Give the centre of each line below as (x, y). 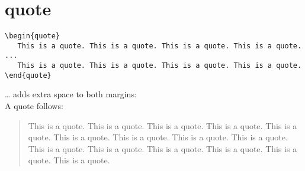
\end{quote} (28, 75)
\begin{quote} (33, 36)
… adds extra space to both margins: (71, 94)
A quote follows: (34, 106)
